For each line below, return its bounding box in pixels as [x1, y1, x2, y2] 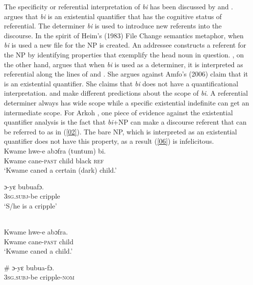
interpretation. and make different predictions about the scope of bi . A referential [4, 88, 248, 98]
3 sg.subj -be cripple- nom [4, 272, 75, 282]
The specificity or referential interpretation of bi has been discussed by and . [4, 1, 233, 11]
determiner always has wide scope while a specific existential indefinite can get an [4, 97, 250, 107]
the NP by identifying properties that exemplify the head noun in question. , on [4, 49, 244, 59]
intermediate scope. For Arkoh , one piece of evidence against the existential [4, 107, 233, 117]
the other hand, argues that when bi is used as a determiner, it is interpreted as [4, 59, 243, 69]
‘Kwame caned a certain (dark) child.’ [4, 165, 117, 175]
